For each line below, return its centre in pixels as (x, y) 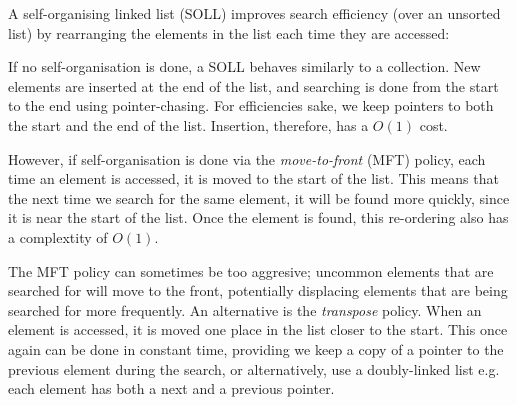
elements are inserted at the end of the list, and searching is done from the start (253, 85)
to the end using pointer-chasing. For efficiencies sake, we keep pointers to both (251, 105)
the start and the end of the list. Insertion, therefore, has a (188, 124)
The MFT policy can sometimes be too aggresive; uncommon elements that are (251, 270)
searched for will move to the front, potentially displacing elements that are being (258, 290)
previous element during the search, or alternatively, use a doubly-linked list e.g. (254, 368)
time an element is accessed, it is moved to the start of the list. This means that (253, 178)
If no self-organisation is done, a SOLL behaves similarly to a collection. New (244, 66)
